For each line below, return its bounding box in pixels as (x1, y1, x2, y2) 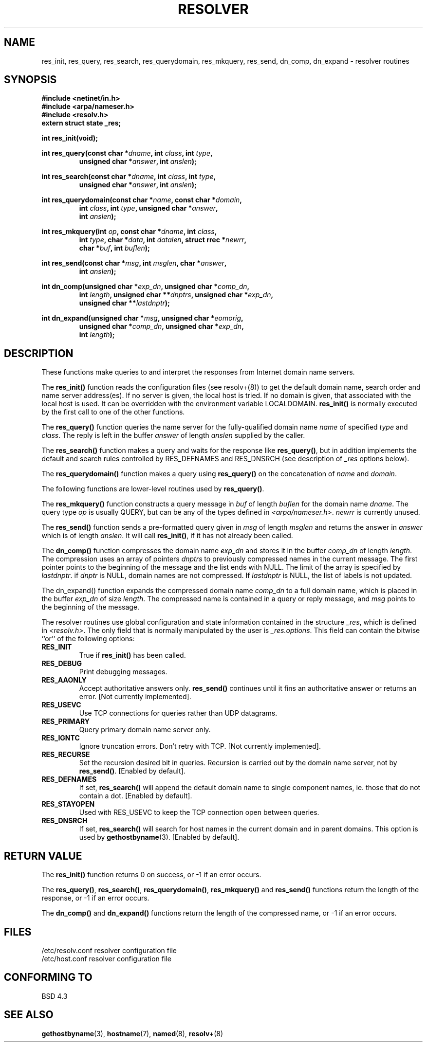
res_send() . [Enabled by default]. (79, 767, 186, 775)
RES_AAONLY (41, 676, 87, 685)
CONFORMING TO (4, 971, 93, 984)
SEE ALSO (4, 1009, 54, 1021)
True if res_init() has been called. (79, 651, 186, 660)
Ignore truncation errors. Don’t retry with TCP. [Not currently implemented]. (79, 742, 321, 751)
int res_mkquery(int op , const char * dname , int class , (41, 227, 217, 236)
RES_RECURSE (41, 750, 90, 759)
